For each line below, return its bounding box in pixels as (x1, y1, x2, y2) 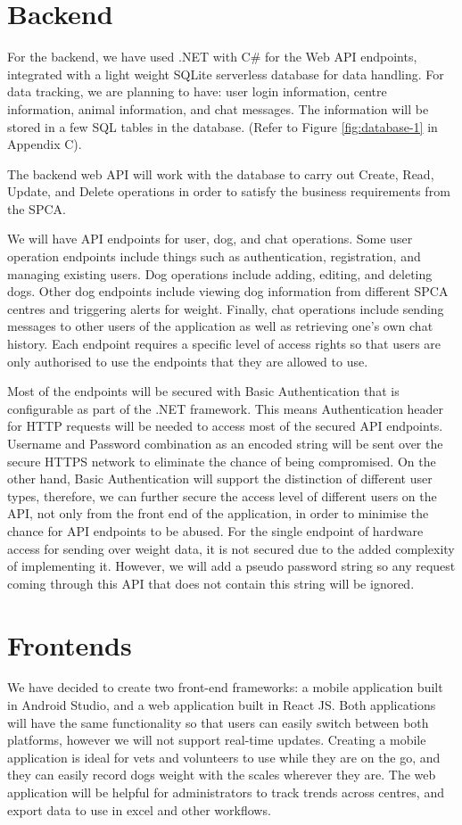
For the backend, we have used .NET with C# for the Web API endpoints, (7, 47, 417, 66)
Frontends (7, 626, 132, 663)
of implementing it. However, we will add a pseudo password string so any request (7, 557, 456, 575)
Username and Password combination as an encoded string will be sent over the (7, 434, 443, 452)
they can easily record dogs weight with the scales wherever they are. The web (7, 765, 436, 784)
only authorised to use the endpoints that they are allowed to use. (7, 351, 368, 370)
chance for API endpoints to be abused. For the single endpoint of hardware (7, 521, 424, 540)
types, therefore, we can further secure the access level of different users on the (7, 486, 437, 505)
